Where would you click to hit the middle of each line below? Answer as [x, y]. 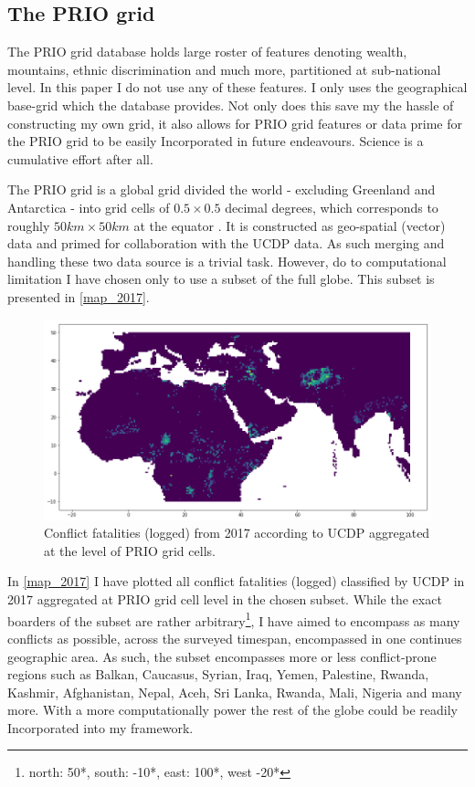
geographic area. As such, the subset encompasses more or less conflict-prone [222, 656]
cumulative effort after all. [80, 158]
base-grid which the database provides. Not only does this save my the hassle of [231, 105]
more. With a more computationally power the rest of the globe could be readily [232, 710]
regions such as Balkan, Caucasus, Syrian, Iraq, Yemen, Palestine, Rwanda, [218, 674]
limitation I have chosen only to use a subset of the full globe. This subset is [221, 279]
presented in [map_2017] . [79, 296]
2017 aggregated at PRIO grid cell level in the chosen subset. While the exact [225, 599]
